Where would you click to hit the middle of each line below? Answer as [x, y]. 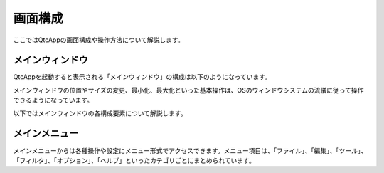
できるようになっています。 [53, 100]
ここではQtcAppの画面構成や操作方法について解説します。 [98, 40]
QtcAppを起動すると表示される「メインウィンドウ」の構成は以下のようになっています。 [142, 77]
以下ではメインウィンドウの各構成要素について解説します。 [100, 113]
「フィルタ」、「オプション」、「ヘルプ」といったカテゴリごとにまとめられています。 [134, 160]
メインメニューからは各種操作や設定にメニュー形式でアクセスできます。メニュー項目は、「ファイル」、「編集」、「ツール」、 [190, 150]
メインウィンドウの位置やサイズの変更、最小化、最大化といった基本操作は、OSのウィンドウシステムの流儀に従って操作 [188, 90]
